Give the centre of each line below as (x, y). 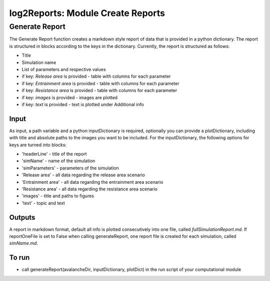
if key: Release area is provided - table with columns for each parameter (96, 76)
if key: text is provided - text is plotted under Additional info (83, 104)
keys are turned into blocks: (38, 145)
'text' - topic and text (43, 203)
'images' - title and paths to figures (58, 196)
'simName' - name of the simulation (58, 161)
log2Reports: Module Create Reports (87, 13)
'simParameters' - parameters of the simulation (70, 168)
